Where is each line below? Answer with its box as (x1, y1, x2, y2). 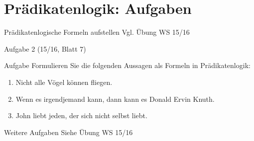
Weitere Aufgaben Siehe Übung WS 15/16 (4, 127, 133, 137)
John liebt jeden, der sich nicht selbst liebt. (15, 110, 147, 121)
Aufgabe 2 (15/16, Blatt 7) (4, 43, 86, 54)
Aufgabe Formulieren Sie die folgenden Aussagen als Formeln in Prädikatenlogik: (4, 60, 251, 70)
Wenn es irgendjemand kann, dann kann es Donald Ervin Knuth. (15, 93, 215, 104)
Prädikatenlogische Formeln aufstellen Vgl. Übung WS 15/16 (4, 27, 190, 37)
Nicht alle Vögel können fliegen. (15, 76, 113, 87)
